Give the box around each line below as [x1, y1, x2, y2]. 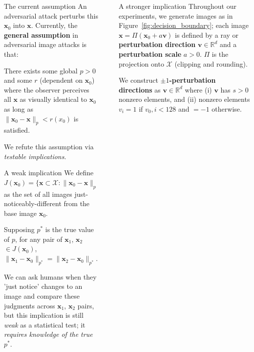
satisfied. [4, 125, 30, 135]
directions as [118, 84, 161, 94]
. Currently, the [31, 20, 78, 30]
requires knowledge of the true [4, 329, 93, 339]
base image [4, 208, 37, 218]
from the [63, 198, 90, 209]
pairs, [77, 300, 94, 310]
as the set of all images [4, 188, 72, 199]
